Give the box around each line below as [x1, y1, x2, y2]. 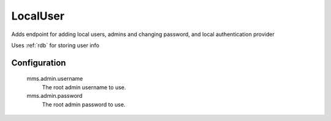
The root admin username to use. [42, 83, 126, 91]
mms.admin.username [26, 75, 83, 82]
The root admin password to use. [42, 101, 126, 108]
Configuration [11, 57, 66, 68]
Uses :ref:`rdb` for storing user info [11, 42, 99, 49]
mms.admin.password [26, 92, 83, 100]
